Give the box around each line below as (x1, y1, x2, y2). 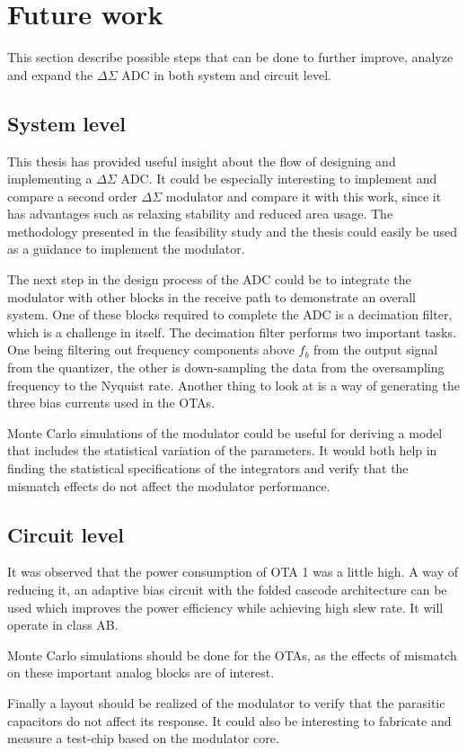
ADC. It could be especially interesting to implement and (120, 169, 437, 188)
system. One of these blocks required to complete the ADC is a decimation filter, (7, 305, 453, 324)
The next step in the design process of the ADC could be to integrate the (7, 270, 411, 289)
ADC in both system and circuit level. (121, 65, 331, 84)
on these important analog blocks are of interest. (7, 663, 275, 682)
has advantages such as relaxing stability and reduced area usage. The (7, 204, 393, 223)
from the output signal (313, 340, 438, 359)
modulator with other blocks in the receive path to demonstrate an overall (7, 287, 416, 306)
